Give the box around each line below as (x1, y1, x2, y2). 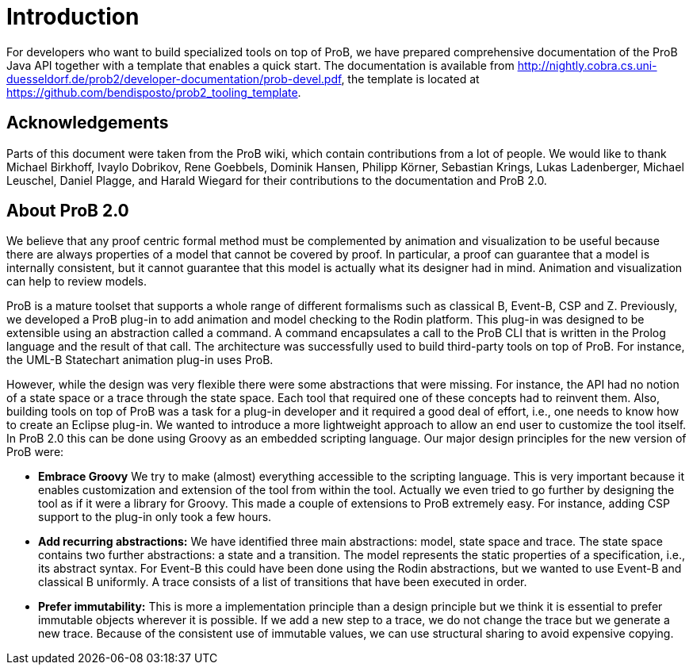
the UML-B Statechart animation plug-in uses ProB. (6, 353, 274, 367)
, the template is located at (341, 71, 480, 86)
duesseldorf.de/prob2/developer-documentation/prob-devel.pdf (6, 71, 342, 86)
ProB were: (6, 445, 64, 459)
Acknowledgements (6, 113, 169, 133)
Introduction (6, 3, 140, 30)
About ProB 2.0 (6, 201, 129, 221)
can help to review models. (6, 274, 147, 289)
